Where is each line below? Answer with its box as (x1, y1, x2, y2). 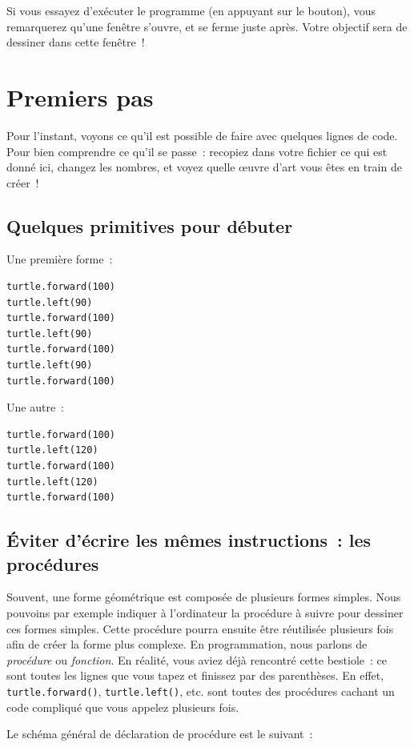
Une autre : (6, 399, 64, 416)
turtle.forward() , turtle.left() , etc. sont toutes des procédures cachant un (6, 682, 395, 699)
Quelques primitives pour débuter (6, 213, 293, 238)
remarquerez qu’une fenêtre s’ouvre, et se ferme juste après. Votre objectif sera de (6, 18, 408, 34)
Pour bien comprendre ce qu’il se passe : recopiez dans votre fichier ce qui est (6, 143, 388, 159)
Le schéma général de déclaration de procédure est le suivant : (6, 725, 313, 742)
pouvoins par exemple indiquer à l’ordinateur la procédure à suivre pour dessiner (6, 604, 404, 620)
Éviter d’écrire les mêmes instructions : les (6, 528, 372, 552)
